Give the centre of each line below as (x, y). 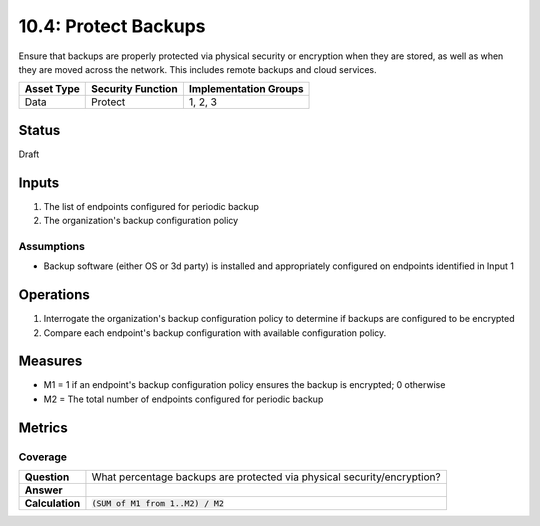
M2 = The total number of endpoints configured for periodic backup (183, 399)
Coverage (43, 457)
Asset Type (52, 89)
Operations (54, 295)
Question (47, 477)
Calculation (52, 503)
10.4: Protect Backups (112, 26)
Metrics (43, 427)
